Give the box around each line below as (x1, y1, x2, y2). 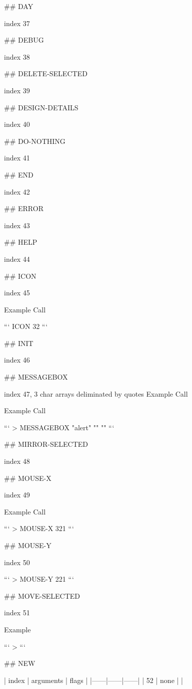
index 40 (4, 119, 30, 129)
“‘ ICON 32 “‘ (4, 321, 48, 331)
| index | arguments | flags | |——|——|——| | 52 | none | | (4, 674, 183, 685)
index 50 (4, 557, 30, 567)
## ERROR (4, 203, 43, 214)
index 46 (4, 355, 30, 365)
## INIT (4, 337, 33, 348)
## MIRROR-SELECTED (4, 439, 88, 449)
